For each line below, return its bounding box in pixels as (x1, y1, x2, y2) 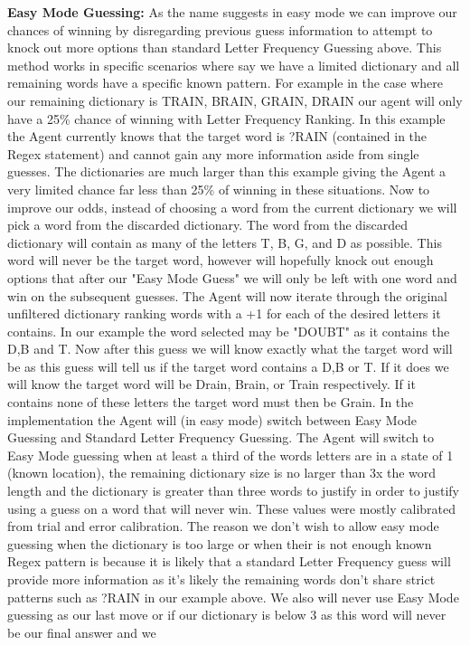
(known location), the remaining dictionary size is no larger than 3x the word (7, 463, 437, 482)
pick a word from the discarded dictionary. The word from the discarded (7, 215, 409, 234)
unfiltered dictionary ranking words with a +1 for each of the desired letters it (7, 304, 441, 323)
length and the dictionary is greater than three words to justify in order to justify (7, 481, 459, 500)
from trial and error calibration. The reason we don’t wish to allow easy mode (7, 517, 439, 536)
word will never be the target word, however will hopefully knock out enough (7, 251, 434, 270)
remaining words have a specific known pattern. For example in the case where (7, 73, 444, 92)
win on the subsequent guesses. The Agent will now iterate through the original (7, 286, 447, 305)
